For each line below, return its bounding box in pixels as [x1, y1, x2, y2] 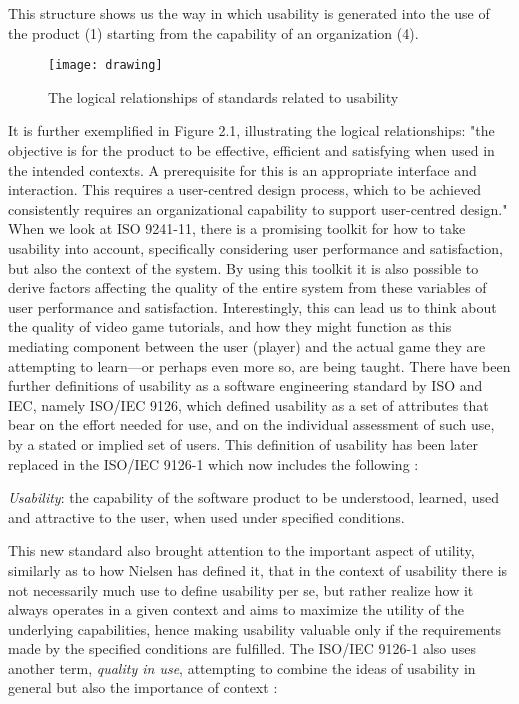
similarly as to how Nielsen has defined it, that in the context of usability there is [8, 559, 508, 580]
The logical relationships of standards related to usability [48, 86, 399, 107]
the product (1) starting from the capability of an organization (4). [8, 22, 419, 43]
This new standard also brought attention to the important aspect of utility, [8, 540, 475, 561]
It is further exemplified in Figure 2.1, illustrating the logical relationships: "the [8, 120, 495, 141]
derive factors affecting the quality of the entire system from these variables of [8, 277, 487, 298]
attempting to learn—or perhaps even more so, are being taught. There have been [8, 355, 511, 376]
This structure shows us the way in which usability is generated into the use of [8, 3, 490, 23]
